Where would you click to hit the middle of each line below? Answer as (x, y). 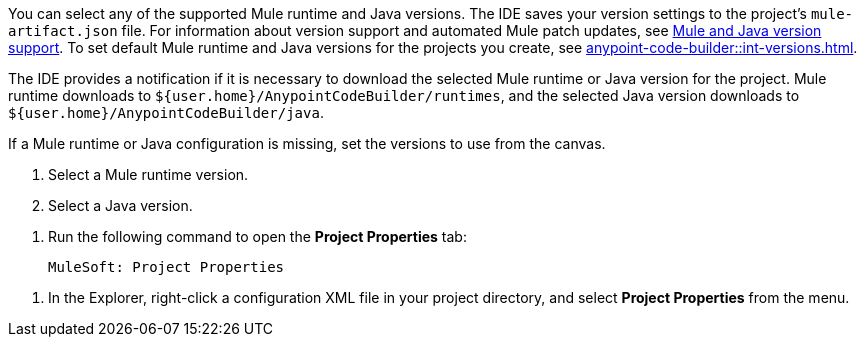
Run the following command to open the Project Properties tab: (257, 236)
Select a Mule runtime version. (148, 174)
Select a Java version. (120, 205)
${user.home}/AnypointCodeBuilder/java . (166, 112)
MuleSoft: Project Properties (166, 267)
